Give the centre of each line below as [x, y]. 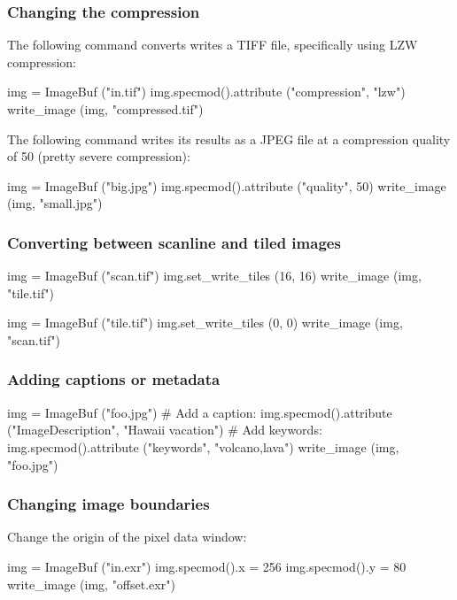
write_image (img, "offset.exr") [91, 584]
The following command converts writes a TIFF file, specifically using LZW [213, 45]
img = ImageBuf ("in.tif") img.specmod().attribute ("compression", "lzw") [206, 92]
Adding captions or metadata [114, 379]
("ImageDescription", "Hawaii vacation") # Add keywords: [165, 430]
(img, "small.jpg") [55, 203]
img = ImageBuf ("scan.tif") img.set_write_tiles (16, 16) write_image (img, [214, 276]
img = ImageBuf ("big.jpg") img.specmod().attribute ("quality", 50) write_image [227, 185]
